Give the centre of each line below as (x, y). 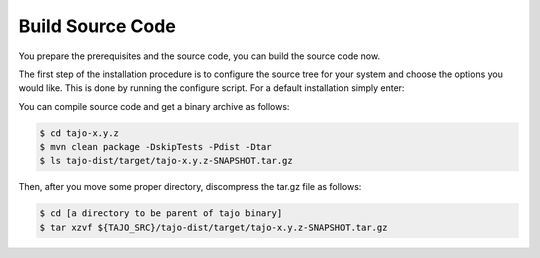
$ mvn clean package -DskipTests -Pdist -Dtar (155, 147)
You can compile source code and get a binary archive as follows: (154, 106)
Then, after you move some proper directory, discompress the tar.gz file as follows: (190, 187)
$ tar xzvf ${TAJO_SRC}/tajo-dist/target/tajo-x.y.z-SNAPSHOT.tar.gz (213, 227)
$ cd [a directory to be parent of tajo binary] (161, 213)
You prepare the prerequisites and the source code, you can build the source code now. (199, 56)
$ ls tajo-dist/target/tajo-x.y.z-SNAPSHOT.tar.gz (166, 161)
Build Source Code (97, 26)
